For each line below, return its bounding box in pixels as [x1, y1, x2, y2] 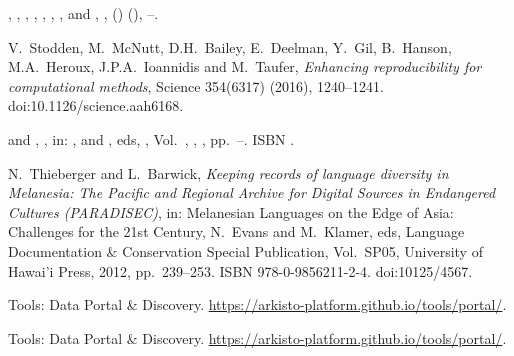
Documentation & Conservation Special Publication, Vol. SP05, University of [8, 240, 483, 261]
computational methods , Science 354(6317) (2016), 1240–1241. [8, 75, 384, 96]
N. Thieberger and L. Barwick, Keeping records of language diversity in [8, 162, 449, 183]
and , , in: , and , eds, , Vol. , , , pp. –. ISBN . [8, 128, 295, 149]
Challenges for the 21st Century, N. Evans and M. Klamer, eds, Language [8, 221, 465, 242]
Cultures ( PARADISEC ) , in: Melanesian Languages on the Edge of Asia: [8, 201, 454, 222]
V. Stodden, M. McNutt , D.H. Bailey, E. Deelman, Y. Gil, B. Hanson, [8, 36, 452, 57]
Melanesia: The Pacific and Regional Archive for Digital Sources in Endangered [8, 182, 496, 203]
